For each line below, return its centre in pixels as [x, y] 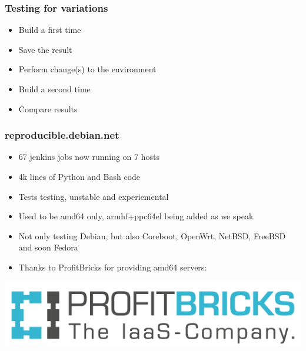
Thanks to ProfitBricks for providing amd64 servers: [113, 267]
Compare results [48, 108]
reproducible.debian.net [62, 135]
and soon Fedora [48, 247]
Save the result [45, 49]
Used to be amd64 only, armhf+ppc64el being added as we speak [136, 216]
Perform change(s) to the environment [87, 69]
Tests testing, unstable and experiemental [94, 196]
